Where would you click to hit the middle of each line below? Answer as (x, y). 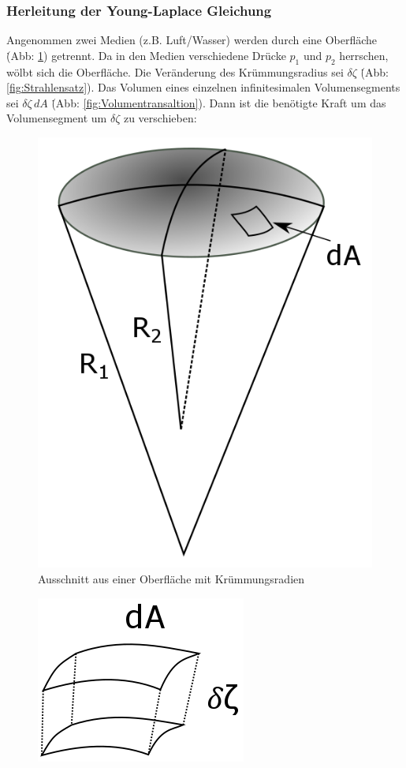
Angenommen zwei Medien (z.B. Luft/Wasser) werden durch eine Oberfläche (192, 40)
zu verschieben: (160, 118)
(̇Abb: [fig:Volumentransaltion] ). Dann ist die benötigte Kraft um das (219, 102)
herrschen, (364, 55)
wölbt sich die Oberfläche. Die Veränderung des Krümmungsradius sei (175, 71)
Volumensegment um (57, 118)
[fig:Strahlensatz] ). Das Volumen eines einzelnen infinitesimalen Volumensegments (203, 87)
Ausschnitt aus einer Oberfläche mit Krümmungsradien (171, 579)
